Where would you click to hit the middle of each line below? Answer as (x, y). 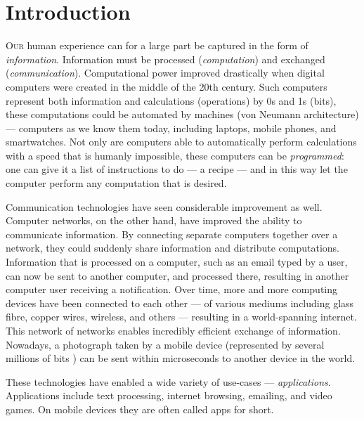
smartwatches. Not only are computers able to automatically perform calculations (181, 142)
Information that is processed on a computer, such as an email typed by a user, (177, 262)
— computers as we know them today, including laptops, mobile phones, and (171, 128)
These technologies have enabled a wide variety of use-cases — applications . (168, 381)
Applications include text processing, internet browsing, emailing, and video (169, 395)
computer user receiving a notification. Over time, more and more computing (172, 289)
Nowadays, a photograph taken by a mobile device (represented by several (165, 344)
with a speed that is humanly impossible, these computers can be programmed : (175, 155)
